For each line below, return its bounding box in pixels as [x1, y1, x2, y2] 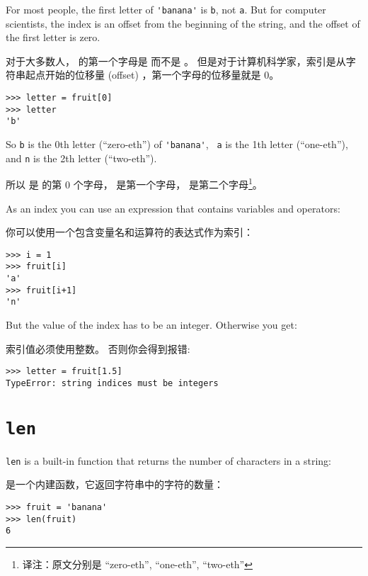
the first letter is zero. [6, 30, 100, 45]
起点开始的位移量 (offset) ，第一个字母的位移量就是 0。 [25, 67, 280, 82]
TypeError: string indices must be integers [6, 378, 219, 388]
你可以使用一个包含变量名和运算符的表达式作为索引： [6, 225, 253, 239]
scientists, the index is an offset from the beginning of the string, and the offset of [6, 16, 360, 30]
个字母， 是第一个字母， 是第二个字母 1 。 [73, 175, 263, 191]
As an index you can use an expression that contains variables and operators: [6, 201, 340, 215]
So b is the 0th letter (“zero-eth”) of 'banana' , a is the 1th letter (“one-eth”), [6, 137, 348, 151]
